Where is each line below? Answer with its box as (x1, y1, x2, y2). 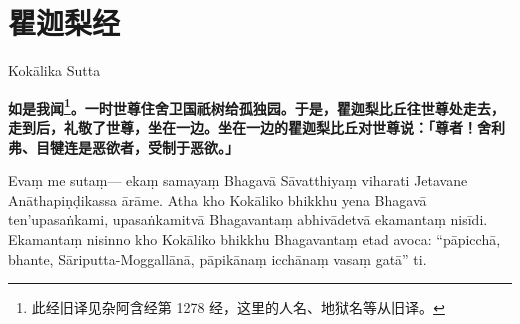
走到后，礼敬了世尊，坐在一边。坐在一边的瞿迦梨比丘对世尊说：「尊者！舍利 (8, 116, 505, 137)
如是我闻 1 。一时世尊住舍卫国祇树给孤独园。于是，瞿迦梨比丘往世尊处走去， (8, 94, 505, 118)
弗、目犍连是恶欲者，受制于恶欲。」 (8, 136, 239, 157)
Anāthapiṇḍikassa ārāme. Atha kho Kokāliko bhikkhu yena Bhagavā (8, 189, 427, 210)
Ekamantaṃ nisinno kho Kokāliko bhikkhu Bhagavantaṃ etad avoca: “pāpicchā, (8, 228, 501, 249)
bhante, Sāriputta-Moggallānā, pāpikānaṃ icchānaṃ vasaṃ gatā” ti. (8, 248, 427, 269)
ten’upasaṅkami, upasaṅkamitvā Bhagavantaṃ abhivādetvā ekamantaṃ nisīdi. (8, 209, 488, 230)
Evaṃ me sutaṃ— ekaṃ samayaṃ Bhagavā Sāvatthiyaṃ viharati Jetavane (8, 170, 468, 191)
